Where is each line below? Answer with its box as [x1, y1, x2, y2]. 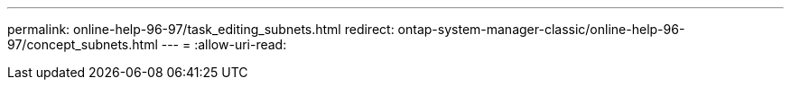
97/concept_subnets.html [7, 37, 158, 52]
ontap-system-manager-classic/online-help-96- [397, 22, 685, 37]
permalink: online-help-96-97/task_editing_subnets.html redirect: [7, 22, 395, 37]
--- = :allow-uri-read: [161, 37, 287, 52]
